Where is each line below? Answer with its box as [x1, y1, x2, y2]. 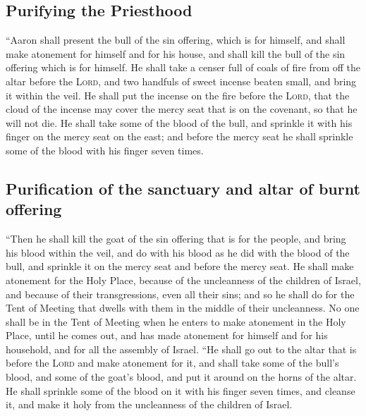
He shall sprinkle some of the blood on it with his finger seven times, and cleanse [6, 383, 355, 398]
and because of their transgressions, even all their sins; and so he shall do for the [6, 286, 355, 301]
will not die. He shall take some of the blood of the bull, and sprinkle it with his [6, 115, 353, 130]
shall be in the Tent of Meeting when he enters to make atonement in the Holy [6, 314, 346, 329]
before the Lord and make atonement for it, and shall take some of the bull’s [6, 355, 339, 370]
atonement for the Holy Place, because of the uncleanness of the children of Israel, [6, 272, 361, 287]
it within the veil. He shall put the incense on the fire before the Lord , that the [6, 87, 350, 102]
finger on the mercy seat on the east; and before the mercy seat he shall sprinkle [6, 129, 353, 144]
